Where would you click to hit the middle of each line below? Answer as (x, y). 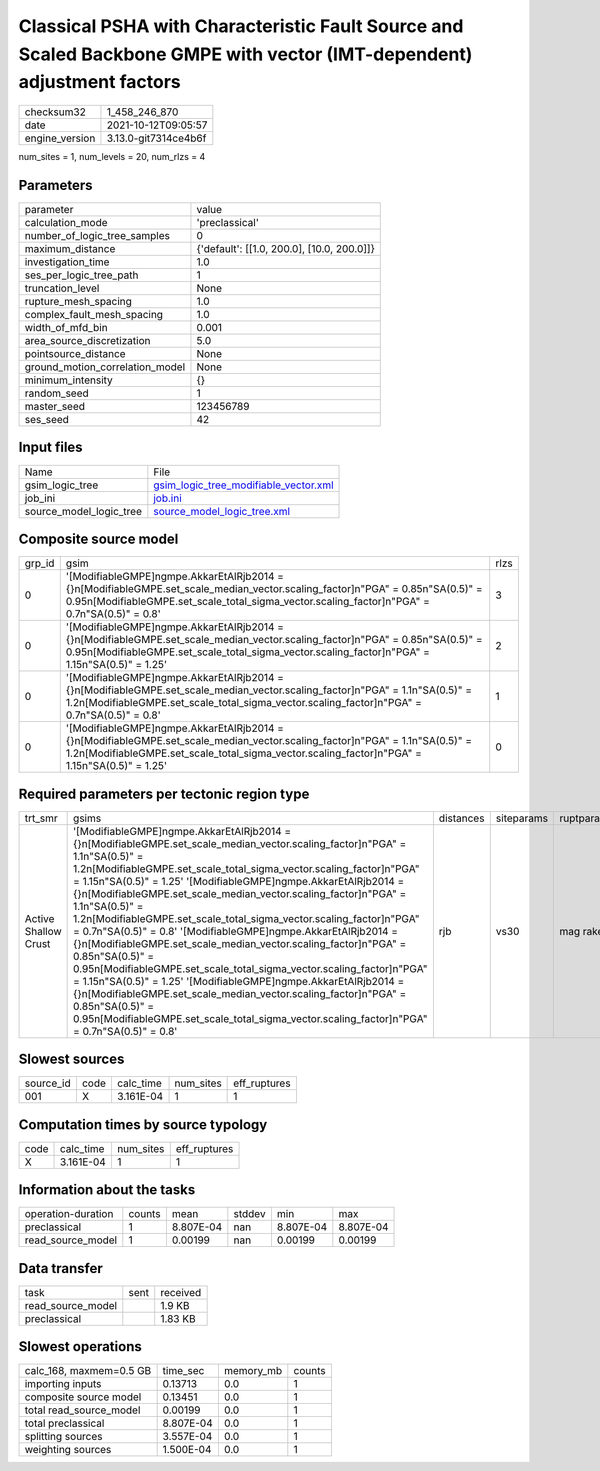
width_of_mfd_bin (66, 328)
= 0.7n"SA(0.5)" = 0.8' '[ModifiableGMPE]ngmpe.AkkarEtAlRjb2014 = (236, 931)
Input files (51, 447)
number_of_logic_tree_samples (97, 236)
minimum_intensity (69, 380)
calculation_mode (66, 223)
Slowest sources (71, 1059)
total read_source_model (82, 1410)
